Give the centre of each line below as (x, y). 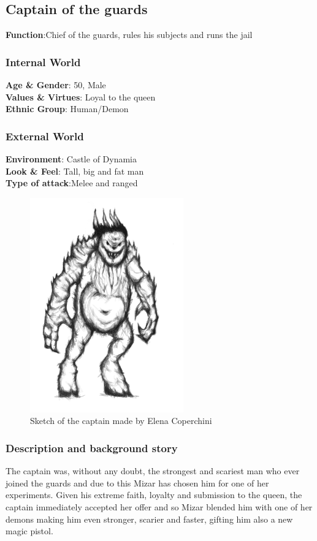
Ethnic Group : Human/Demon (67, 109)
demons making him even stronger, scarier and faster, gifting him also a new (149, 519)
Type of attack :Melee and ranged (72, 183)
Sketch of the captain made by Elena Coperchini (121, 421)
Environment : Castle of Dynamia (71, 159)
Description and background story (92, 448)
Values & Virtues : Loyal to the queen (81, 96)
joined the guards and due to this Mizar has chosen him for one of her (137, 482)
